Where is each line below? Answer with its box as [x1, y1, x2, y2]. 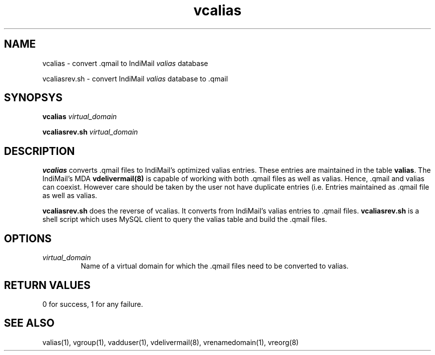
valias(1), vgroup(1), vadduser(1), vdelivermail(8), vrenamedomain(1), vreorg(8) [42, 338, 299, 347]
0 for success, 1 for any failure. [42, 299, 143, 308]
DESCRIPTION [4, 144, 75, 157]
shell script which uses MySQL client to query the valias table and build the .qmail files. [42, 215, 327, 224]
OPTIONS [4, 232, 52, 245]
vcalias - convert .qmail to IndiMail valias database [42, 59, 208, 68]
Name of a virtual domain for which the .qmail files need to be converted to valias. [80, 262, 349, 271]
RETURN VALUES [4, 279, 91, 291]
